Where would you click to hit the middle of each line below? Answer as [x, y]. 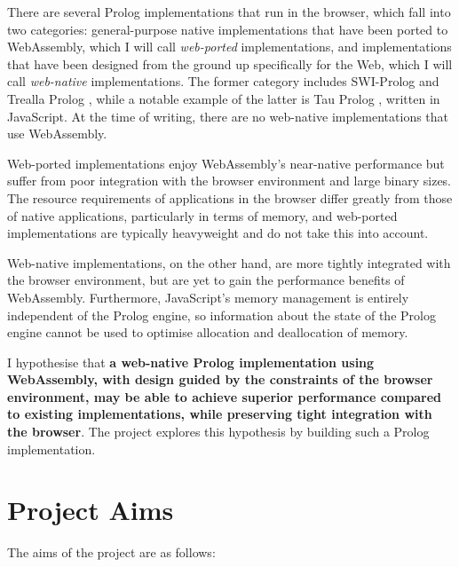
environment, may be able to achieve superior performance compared [225, 396]
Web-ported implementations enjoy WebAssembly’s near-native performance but [226, 163]
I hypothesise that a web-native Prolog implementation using [191, 362]
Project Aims [91, 510]
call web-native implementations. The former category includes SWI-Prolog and [223, 81]
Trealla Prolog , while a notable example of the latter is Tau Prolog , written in [224, 98]
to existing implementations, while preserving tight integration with [220, 414]
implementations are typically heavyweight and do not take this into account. [218, 233]
